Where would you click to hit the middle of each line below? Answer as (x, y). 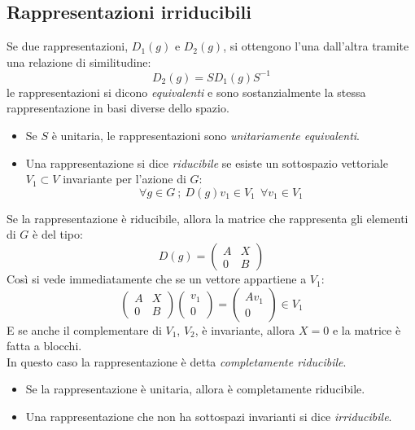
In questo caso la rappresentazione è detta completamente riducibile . (177, 361)
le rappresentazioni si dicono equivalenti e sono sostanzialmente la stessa (186, 92)
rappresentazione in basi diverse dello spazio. (118, 108)
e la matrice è (367, 329)
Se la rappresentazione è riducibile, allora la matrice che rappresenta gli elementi (207, 218)
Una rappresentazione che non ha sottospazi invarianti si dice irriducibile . (209, 417)
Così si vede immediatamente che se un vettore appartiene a (157, 279)
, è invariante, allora (245, 329)
